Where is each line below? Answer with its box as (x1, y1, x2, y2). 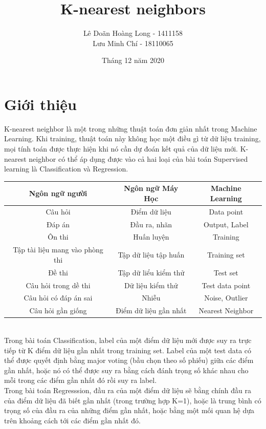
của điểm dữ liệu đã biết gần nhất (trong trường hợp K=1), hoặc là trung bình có (4, 395, 261, 405)
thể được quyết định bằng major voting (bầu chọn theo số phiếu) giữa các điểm (4, 355, 254, 366)
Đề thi (48, 267, 68, 277)
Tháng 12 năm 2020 (101, 55, 165, 66)
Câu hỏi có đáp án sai (24, 292, 93, 303)
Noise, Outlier (204, 292, 248, 303)
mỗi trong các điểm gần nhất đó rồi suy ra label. (4, 375, 157, 385)
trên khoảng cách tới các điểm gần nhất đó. (4, 415, 141, 425)
